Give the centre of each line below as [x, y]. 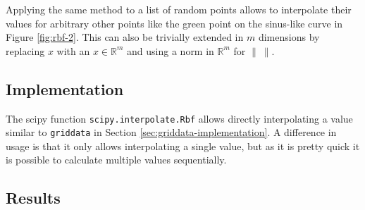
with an [73, 50]
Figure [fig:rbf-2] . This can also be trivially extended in [125, 37]
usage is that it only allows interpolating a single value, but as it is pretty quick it [183, 146]
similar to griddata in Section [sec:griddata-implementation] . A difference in [171, 132]
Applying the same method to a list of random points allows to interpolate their [179, 9]
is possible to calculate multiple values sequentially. [116, 160]
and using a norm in [171, 50]
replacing [25, 50]
